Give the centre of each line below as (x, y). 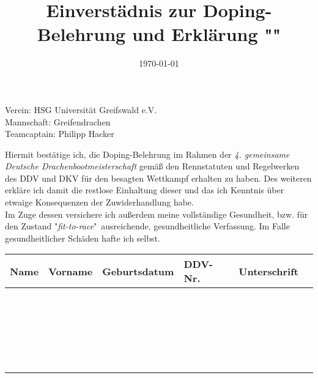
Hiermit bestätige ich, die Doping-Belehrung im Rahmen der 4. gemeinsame (147, 154)
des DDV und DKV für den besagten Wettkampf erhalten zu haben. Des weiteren (158, 178)
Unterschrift (268, 271)
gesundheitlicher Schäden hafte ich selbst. (83, 238)
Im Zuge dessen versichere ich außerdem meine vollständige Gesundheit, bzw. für (157, 214)
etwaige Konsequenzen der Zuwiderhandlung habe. (99, 202)
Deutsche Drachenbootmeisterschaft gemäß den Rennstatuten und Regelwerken (152, 166)
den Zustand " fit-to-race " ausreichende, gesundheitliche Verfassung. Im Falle (147, 226)
